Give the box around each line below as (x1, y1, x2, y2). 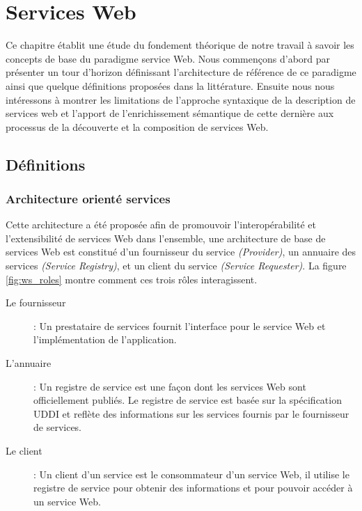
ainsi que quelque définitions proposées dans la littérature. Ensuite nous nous (6, 78, 335, 93)
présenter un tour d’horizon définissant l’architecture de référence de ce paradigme (6, 65, 356, 79)
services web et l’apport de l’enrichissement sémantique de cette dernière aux (6, 106, 334, 120)
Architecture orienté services (6, 189, 171, 207)
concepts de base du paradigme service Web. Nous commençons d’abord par (6, 51, 331, 65)
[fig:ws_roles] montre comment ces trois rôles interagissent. (6, 272, 258, 286)
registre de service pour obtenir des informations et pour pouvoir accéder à (33, 480, 353, 495)
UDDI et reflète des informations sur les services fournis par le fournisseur (33, 406, 349, 420)
